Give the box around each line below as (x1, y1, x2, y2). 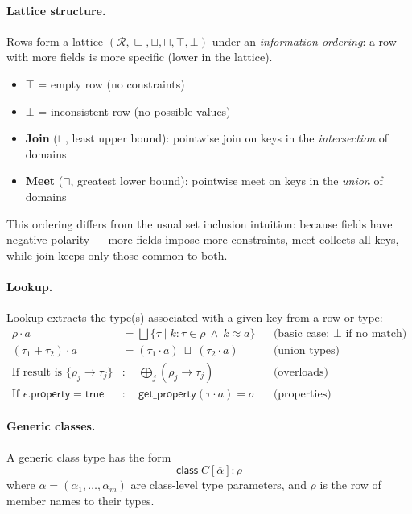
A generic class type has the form (6, 448, 171, 465)
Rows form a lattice (6, 32, 104, 49)
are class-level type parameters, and (130, 476, 307, 493)
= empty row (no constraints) (38, 75, 185, 92)
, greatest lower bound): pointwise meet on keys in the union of (70, 172, 383, 189)
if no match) (345, 327, 407, 339)
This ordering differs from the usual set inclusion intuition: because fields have (6, 215, 393, 232)
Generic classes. (6, 417, 96, 434)
